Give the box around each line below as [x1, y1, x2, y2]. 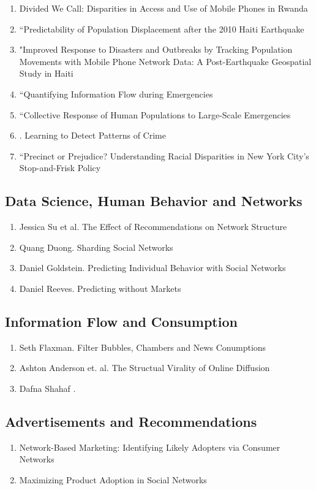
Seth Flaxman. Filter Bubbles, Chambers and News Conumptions [19, 340, 266, 353]
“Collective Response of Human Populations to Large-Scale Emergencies [19, 108, 291, 121]
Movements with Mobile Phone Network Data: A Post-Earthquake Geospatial [19, 55, 312, 67]
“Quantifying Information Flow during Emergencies [19, 87, 213, 100]
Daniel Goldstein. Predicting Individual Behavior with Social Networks [19, 261, 286, 274]
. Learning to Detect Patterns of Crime [19, 129, 166, 142]
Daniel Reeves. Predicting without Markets [19, 281, 181, 294]
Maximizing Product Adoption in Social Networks [19, 473, 207, 486]
